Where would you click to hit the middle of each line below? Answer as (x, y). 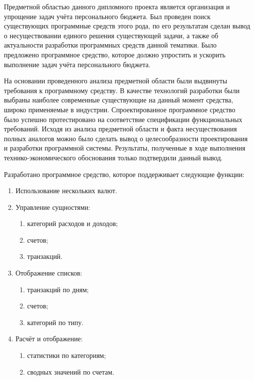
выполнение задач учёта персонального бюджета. (77, 64)
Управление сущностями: (53, 207)
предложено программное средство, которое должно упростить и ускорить (115, 54)
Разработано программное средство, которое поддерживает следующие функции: (124, 174)
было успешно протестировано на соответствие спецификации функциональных (123, 119)
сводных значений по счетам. (71, 371)
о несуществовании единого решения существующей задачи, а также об (111, 35)
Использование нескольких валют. (66, 190)
